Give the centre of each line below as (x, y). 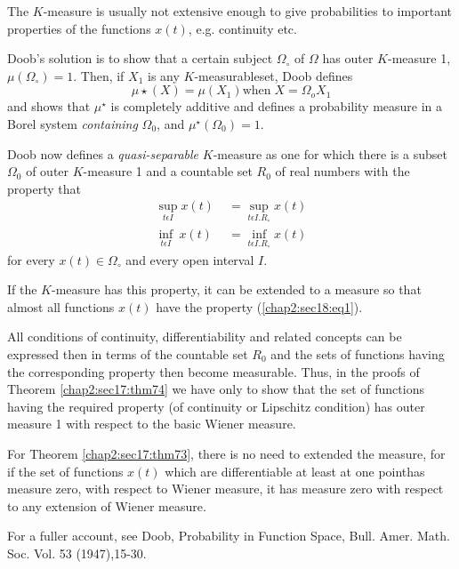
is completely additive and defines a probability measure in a (277, 106)
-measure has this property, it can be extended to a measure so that (237, 289)
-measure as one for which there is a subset (330, 153)
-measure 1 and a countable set (168, 171)
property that (44, 188)
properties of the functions (79, 28)
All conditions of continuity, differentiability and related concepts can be (205, 337)
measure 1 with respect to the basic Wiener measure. (152, 424)
